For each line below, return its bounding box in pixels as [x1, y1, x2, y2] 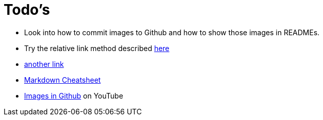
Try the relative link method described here [24, 43, 170, 53]
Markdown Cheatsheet [24, 75, 101, 84]
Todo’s [4, 1, 50, 18]
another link [24, 59, 64, 68]
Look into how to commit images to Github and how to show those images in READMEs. [24, 28, 320, 37]
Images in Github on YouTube [24, 91, 124, 100]
